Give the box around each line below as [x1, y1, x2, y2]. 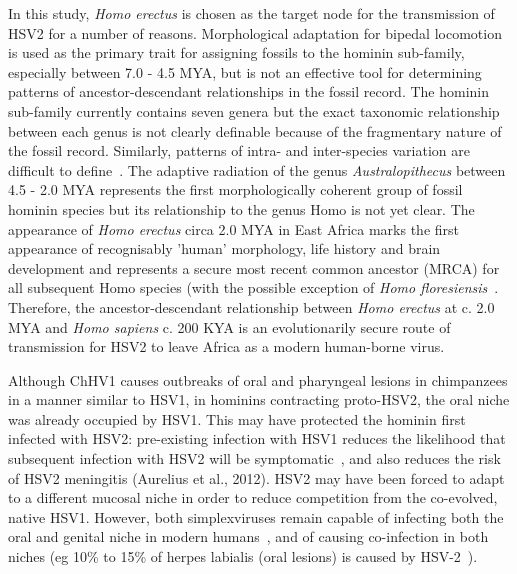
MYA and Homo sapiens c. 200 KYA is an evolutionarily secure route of [8, 316, 451, 337]
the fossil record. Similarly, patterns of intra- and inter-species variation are [8, 140, 470, 161]
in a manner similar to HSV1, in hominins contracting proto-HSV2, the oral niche [8, 389, 510, 410]
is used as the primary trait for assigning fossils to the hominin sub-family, [8, 42, 465, 63]
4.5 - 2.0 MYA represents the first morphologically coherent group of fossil [8, 179, 463, 200]
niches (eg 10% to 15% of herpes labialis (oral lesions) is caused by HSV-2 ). [8, 546, 478, 567]
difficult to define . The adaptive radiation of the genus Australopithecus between [8, 159, 506, 180]
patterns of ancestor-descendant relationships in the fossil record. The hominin [8, 81, 490, 102]
